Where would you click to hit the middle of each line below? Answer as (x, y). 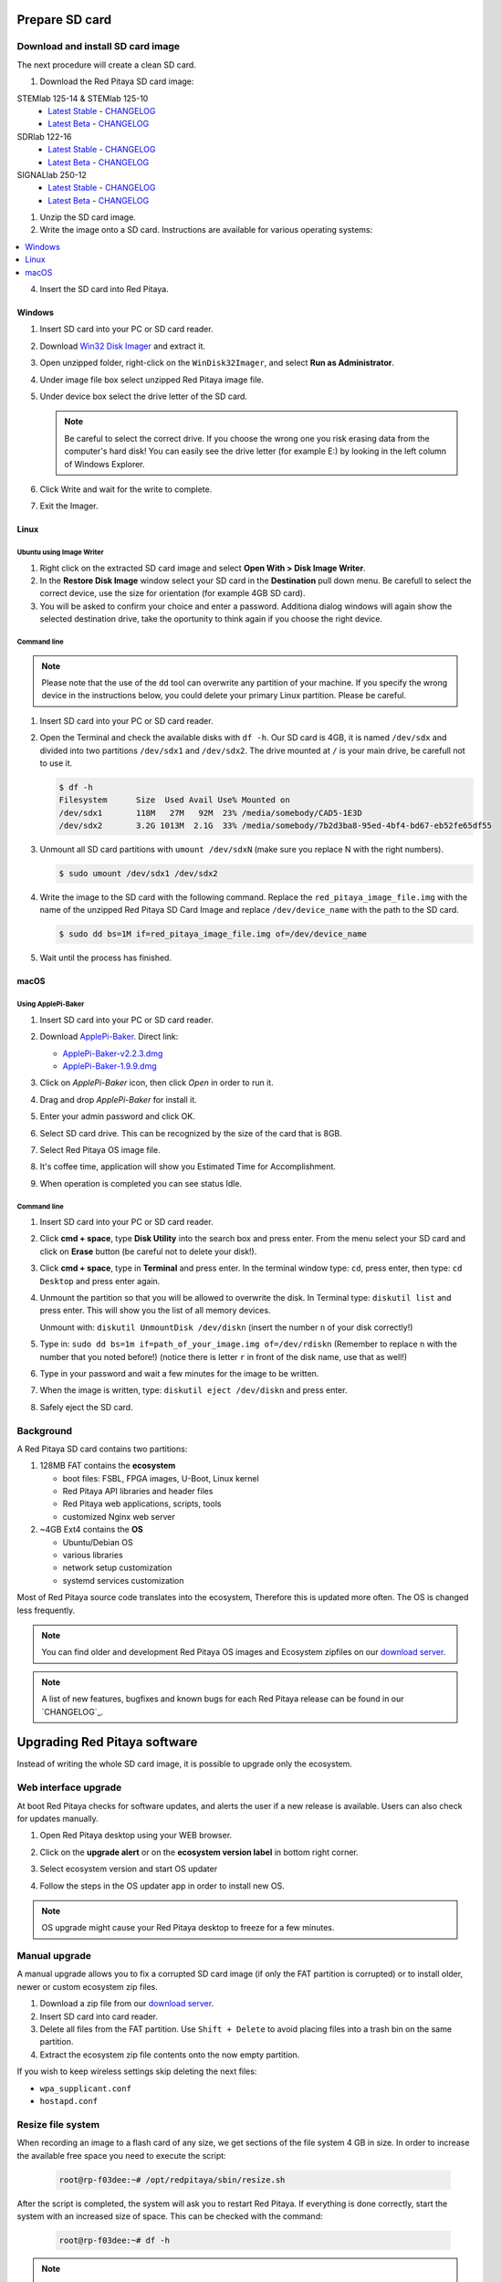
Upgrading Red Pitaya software (107, 1742)
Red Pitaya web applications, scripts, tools (142, 1504)
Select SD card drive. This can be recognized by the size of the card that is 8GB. (191, 1133)
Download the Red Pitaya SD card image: (117, 81)
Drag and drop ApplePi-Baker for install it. (119, 1099)
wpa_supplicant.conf (86, 2088)
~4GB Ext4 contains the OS (91, 1530)
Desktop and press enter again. (100, 1281)
